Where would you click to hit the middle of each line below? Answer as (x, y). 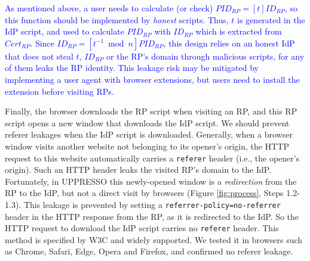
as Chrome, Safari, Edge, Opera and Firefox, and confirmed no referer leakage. (149, 251)
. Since (42, 43)
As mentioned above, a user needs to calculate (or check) (109, 8)
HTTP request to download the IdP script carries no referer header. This (142, 228)
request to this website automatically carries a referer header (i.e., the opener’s (152, 158)
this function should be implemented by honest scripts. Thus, (117, 19)
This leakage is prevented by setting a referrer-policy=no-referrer (152, 204)
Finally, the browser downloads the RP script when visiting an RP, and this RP (151, 111)
